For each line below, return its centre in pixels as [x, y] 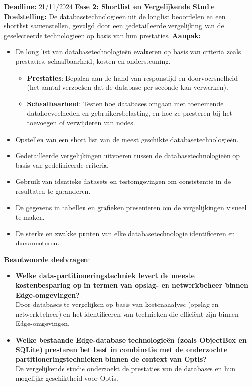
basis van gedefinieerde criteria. [62, 165]
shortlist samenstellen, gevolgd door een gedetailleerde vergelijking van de [114, 26]
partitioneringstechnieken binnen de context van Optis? [111, 359]
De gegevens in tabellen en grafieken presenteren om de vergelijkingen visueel [131, 207]
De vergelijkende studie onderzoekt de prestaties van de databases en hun [126, 368]
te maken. [30, 217]
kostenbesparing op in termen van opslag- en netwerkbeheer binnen [132, 285]
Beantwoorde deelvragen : [47, 259]
